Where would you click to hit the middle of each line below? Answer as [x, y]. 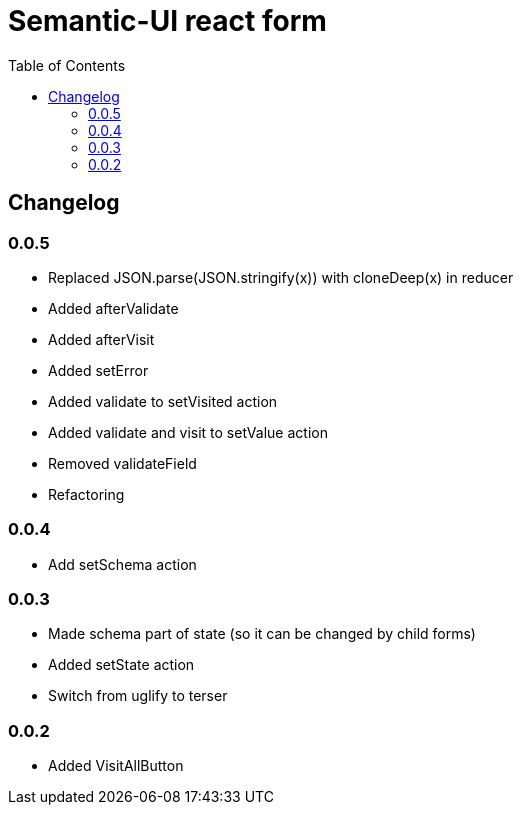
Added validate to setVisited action [163, 401]
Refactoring [86, 494]
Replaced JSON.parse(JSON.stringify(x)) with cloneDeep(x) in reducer [281, 277]
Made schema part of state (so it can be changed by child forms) [262, 634]
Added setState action [121, 665]
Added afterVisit [101, 339]
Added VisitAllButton [116, 766]
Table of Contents [67, 65]
